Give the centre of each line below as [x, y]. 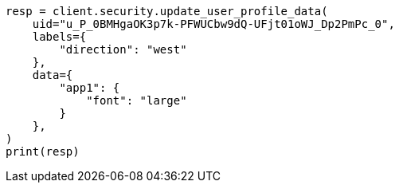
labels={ [59, 37]
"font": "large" [137, 100]
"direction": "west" [123, 49]
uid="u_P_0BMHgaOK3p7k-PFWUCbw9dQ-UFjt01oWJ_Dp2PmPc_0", [213, 24]
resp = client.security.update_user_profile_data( [167, 11]
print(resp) [43, 152]
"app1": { [90, 88]
